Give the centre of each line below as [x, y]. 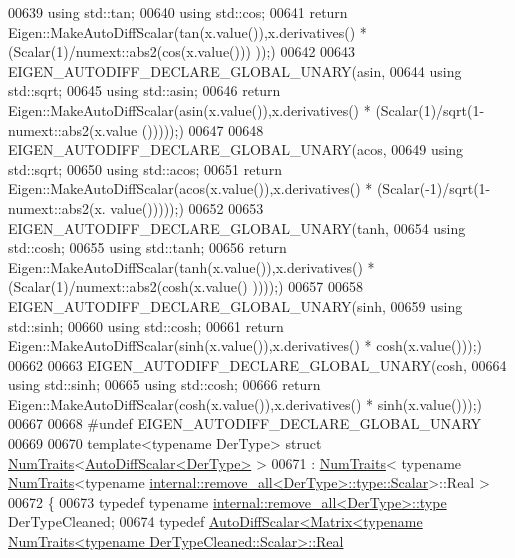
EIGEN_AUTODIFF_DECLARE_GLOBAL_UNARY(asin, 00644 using [235, 70]
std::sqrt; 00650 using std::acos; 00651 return [145, 168]
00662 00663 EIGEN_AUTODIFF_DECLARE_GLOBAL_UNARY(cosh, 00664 [257, 364]
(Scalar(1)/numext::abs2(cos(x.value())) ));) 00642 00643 [182, 51]
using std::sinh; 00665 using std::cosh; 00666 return [164, 384]
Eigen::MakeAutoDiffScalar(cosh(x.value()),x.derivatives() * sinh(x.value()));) [245, 403]
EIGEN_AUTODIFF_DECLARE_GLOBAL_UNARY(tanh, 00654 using [237, 227]
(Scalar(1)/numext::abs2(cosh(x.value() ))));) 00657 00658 [185, 286]
